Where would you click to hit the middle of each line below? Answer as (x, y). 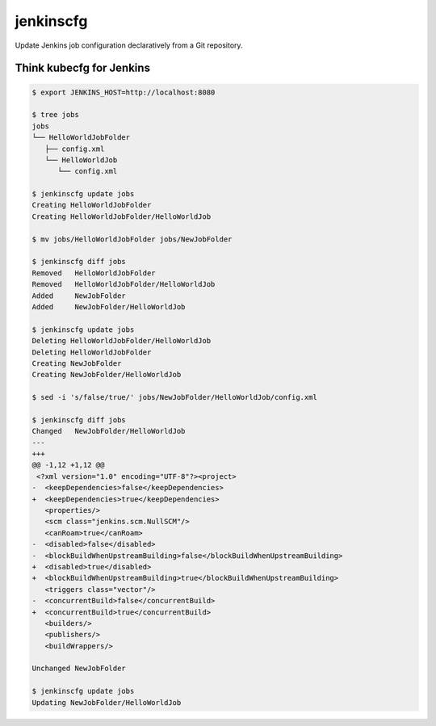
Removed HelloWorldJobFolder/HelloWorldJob (124, 284)
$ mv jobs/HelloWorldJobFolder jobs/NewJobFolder (132, 239)
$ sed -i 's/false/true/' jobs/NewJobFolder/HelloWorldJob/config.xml (175, 397)
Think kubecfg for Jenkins (83, 68)
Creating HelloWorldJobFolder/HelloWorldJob (122, 216)
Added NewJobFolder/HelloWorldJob (109, 306)
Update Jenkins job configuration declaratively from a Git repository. (129, 45)
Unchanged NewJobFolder (79, 669)
